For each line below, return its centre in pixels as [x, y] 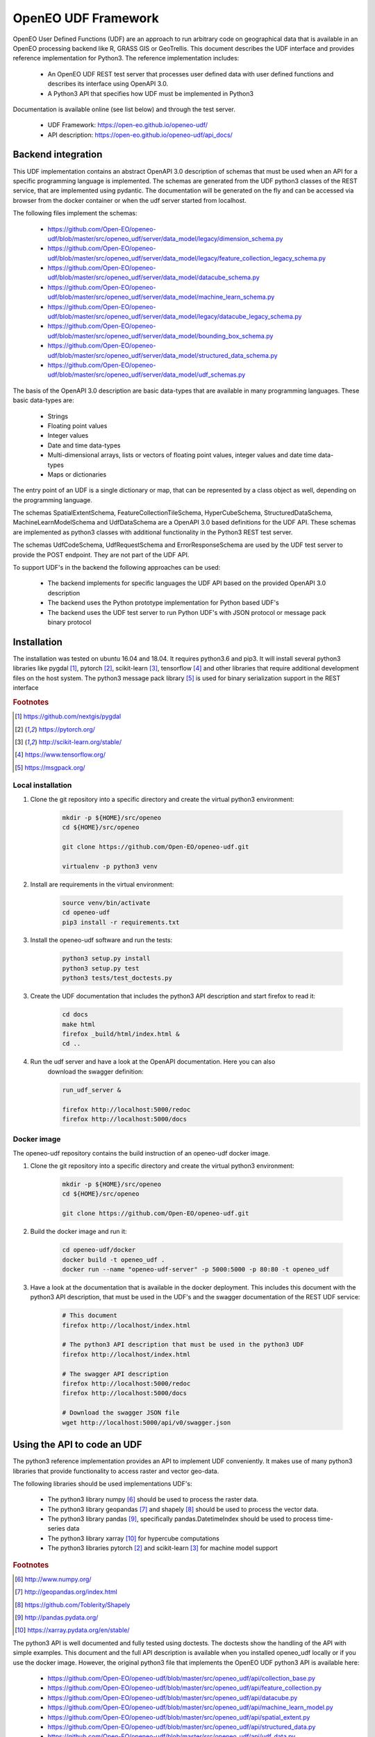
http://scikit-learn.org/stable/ [80, 742]
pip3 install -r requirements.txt [121, 922]
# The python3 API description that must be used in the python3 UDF [183, 1345]
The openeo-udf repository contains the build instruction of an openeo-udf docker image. [141, 1153]
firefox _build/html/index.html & [121, 1034]
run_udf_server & [92, 1090]
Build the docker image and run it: [78, 1232]
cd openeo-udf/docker [99, 1250]
